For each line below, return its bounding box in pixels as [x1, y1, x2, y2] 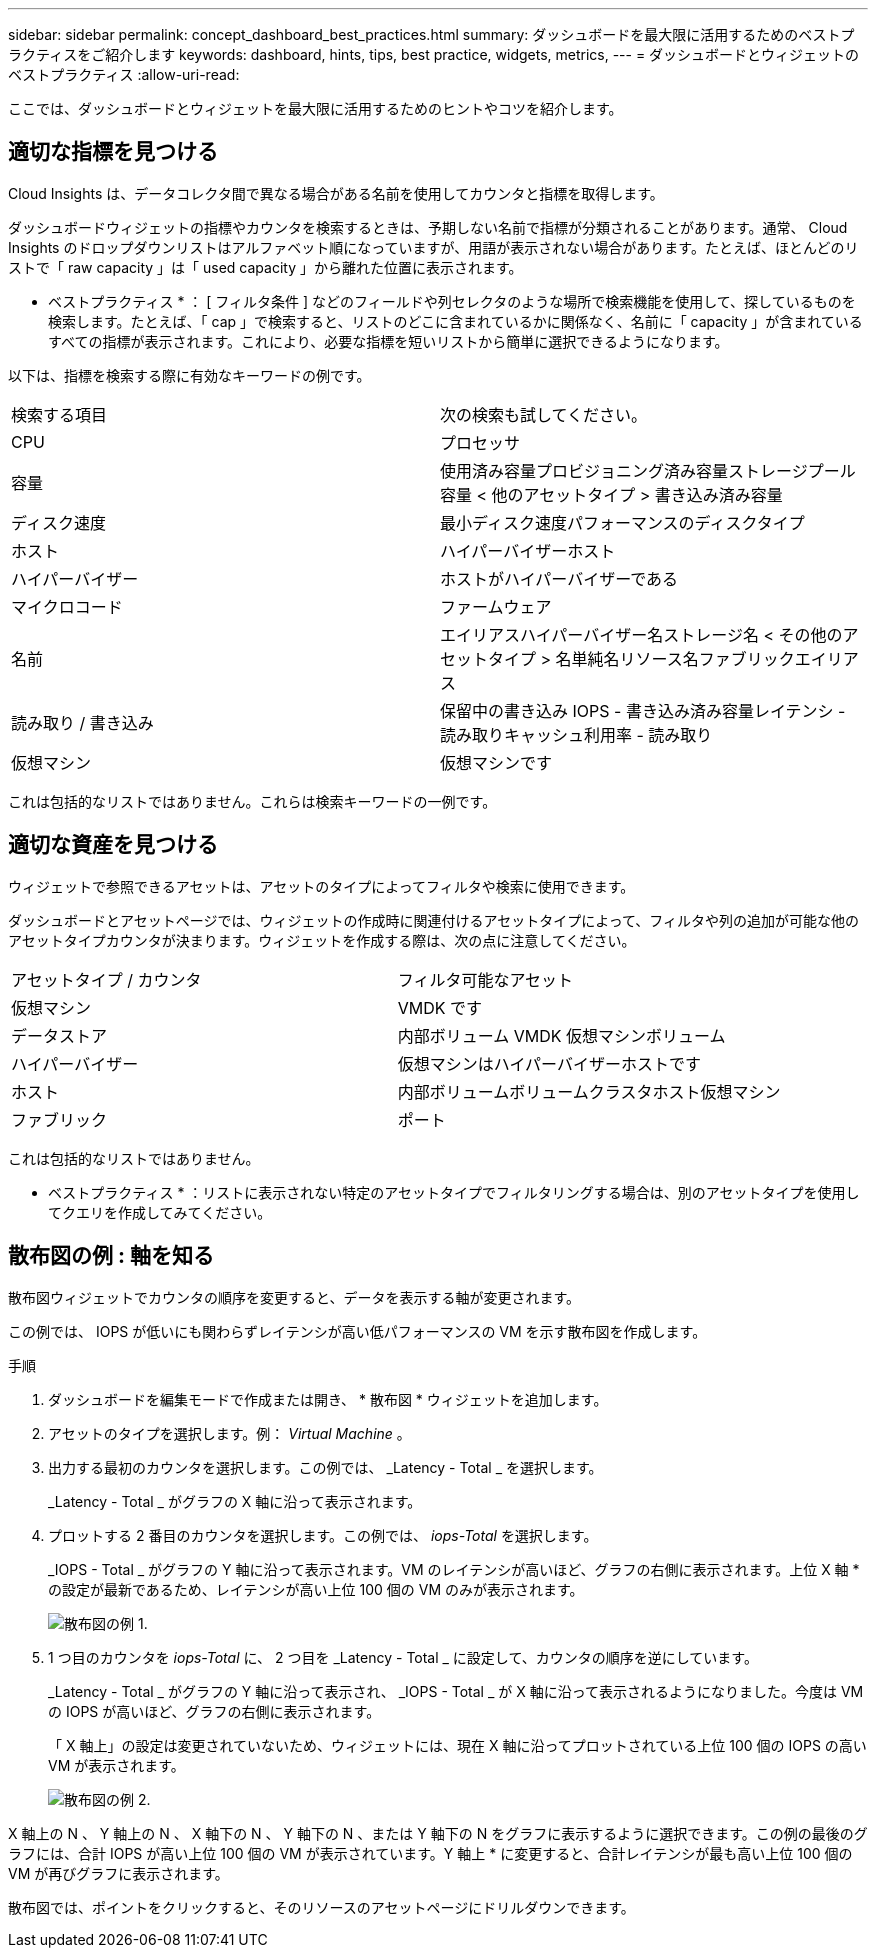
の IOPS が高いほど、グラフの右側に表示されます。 [48, 1702, 381, 1720]
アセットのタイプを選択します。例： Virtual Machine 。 [48, 1424, 411, 1442]
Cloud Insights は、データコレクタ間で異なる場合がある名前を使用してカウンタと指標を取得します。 [8, 184, 664, 202]
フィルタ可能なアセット [397, 969, 574, 990]
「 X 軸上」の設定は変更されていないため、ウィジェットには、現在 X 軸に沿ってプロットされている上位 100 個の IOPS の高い [48, 1736, 867, 1754]
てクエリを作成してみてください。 [48, 1203, 272, 1221]
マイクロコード [11, 596, 123, 617]
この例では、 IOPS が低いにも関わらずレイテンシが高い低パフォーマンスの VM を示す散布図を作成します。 [8, 1322, 707, 1340]
